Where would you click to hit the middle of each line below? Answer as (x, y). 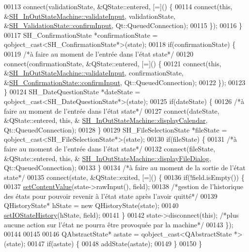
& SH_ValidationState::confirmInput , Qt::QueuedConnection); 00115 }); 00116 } (123, 25)
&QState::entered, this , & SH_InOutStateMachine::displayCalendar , (106, 120)
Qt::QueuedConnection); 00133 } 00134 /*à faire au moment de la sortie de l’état (125, 168)
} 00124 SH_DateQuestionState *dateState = (72, 92)
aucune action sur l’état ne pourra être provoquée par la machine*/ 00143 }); (119, 224)
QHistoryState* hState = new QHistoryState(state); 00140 (91, 205)
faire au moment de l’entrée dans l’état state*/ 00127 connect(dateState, (112, 111)
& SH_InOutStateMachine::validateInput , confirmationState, (94, 73)
